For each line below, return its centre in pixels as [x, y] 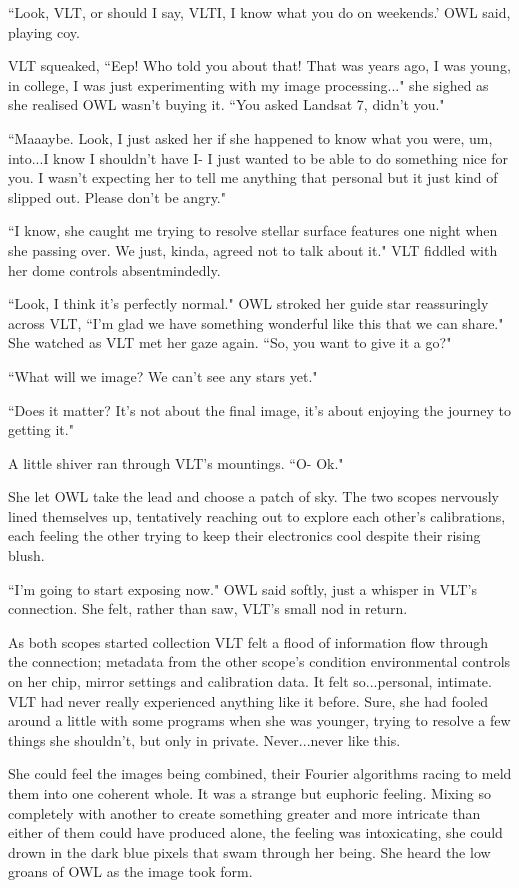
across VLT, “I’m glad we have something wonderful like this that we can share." [256, 322]
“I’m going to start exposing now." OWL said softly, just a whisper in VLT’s [243, 588]
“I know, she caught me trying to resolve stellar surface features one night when [253, 230]
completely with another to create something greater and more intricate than [244, 812]
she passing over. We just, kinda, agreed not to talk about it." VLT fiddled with [253, 249]
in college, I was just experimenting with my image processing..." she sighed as [248, 84]
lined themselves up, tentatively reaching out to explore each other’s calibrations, [257, 515]
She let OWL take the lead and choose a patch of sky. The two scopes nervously [253, 496]
